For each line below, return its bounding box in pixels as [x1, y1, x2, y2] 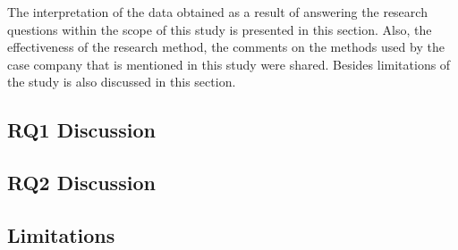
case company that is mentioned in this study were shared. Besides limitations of [7, 54, 451, 73]
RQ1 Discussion [7, 116, 156, 144]
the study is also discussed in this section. [7, 72, 236, 91]
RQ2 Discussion [7, 169, 156, 196]
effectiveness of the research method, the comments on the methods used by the [7, 37, 445, 56]
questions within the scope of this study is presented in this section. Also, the [7, 20, 432, 38]
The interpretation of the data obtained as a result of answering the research [7, 3, 428, 21]
